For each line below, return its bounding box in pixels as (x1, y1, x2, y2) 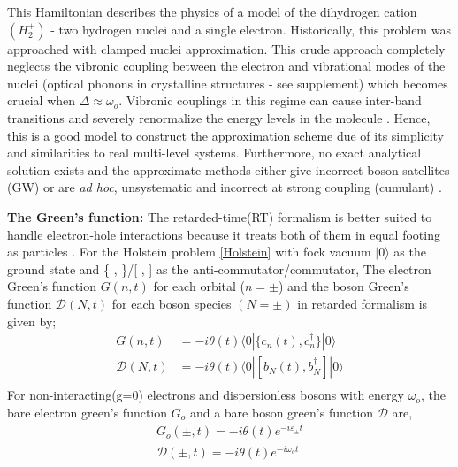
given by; (7, 311, 57, 330)
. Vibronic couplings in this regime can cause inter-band (118, 91, 422, 110)
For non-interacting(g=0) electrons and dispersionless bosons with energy (7, 386, 404, 404)
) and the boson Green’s (278, 277, 409, 295)
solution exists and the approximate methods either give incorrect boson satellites (7, 160, 450, 179)
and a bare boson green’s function (189, 402, 374, 421)
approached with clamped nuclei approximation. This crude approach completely (7, 39, 446, 57)
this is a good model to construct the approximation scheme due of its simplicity (7, 126, 445, 144)
